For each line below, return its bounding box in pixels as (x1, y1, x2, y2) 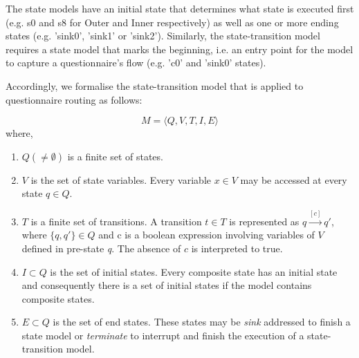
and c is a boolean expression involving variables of (98, 227, 315, 242)
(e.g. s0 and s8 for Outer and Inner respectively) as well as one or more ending (6, 15, 339, 29)
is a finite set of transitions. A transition (30, 214, 202, 228)
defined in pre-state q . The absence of (21, 241, 181, 255)
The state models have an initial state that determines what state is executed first (6, 1, 354, 15)
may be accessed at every (240, 172, 347, 187)
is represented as (229, 214, 300, 228)
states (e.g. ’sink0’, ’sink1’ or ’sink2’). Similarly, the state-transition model (6, 28, 320, 43)
